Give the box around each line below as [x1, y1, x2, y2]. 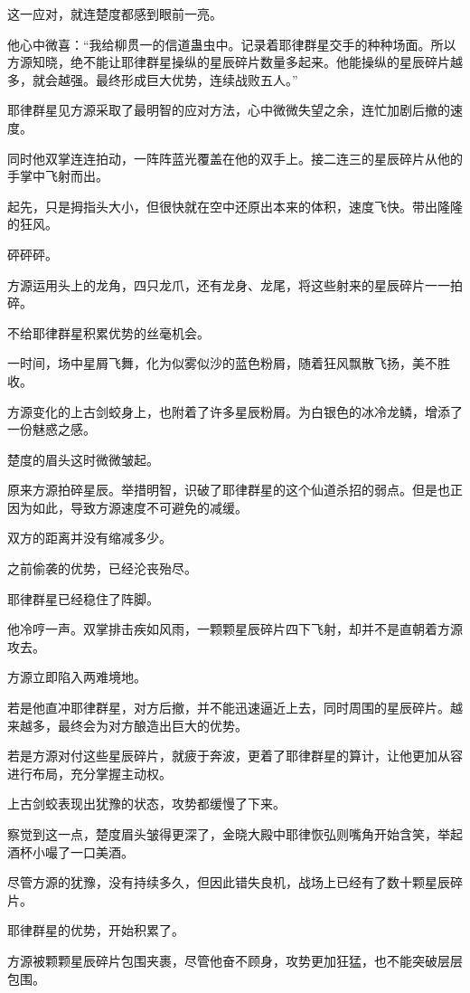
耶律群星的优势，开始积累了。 [7, 921, 184, 940]
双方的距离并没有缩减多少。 [7, 528, 172, 547]
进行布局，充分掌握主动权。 [7, 763, 172, 782]
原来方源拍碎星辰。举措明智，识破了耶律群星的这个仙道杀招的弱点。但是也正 [7, 480, 463, 499]
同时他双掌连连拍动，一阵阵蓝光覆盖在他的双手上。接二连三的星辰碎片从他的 [7, 148, 463, 167]
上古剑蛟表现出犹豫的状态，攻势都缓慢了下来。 [7, 794, 286, 813]
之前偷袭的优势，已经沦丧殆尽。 [7, 559, 197, 578]
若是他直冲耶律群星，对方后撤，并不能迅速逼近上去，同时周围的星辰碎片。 [7, 698, 450, 717]
